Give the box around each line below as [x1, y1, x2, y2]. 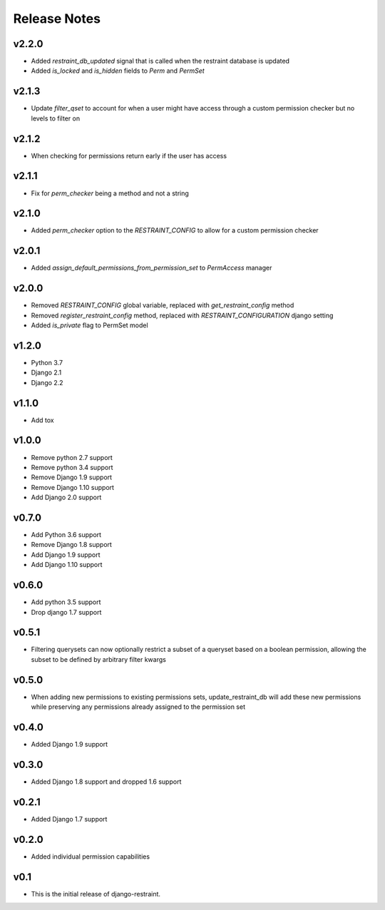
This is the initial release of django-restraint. [31, 889, 160, 898]
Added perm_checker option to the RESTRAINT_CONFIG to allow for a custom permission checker [31, 226, 319, 235]
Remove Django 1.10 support [31, 483, 114, 491]
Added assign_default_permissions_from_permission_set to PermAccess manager [31, 264, 272, 272]
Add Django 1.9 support [31, 550, 101, 559]
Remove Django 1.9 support [31, 473, 113, 481]
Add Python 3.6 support [31, 531, 102, 539]
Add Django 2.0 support [31, 493, 102, 502]
